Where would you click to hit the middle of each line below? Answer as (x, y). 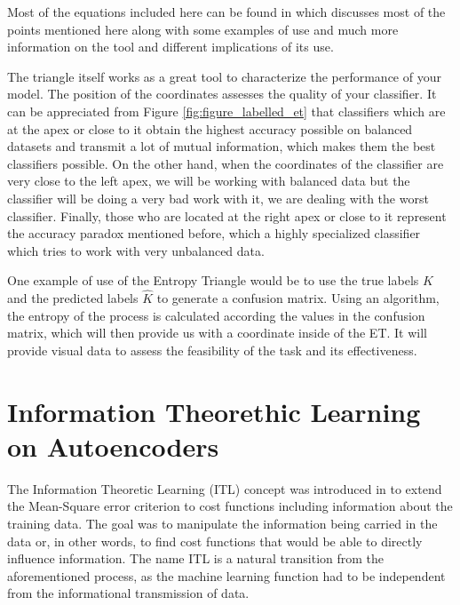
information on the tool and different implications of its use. (171, 47)
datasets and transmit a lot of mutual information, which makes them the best (222, 146)
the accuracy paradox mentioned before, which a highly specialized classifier (214, 233)
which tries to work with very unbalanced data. (136, 250)
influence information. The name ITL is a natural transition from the (196, 558)
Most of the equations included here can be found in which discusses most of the (226, 12)
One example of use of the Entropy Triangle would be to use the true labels (213, 280)
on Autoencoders (113, 446)
